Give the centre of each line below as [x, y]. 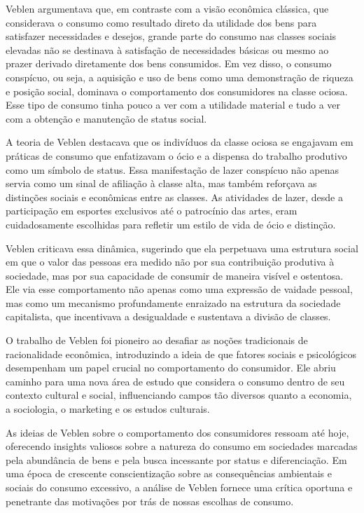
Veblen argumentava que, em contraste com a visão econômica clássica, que [167, 8]
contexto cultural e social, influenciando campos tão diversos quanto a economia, [179, 395]
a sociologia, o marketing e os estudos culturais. [108, 409]
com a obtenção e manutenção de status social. [106, 118]
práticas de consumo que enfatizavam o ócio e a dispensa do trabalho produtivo [176, 155]
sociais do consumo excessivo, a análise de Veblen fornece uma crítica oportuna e [179, 487]
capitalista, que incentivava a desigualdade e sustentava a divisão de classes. [168, 316]
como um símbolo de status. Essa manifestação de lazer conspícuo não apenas [173, 169]
